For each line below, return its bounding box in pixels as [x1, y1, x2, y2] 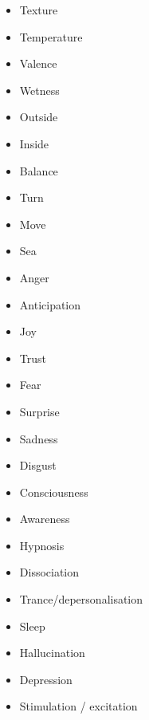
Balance [19, 162, 58, 179]
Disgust [19, 457, 57, 474]
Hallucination [19, 644, 85, 661]
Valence [19, 55, 57, 72]
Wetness [19, 81, 60, 98]
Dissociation [19, 564, 80, 580]
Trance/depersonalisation [19, 591, 143, 608]
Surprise [19, 403, 60, 419]
